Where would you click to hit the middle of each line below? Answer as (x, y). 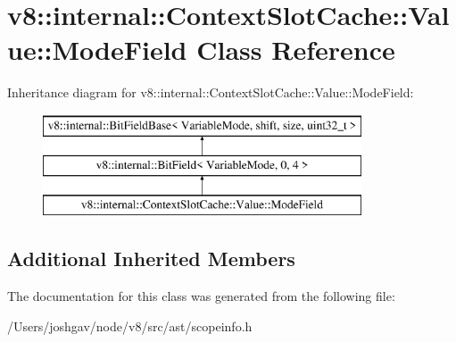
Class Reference (296, 50)
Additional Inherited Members (151, 259)
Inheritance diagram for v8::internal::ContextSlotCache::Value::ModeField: (211, 92)
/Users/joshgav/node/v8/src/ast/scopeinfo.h (130, 325)
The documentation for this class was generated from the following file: (201, 296)
